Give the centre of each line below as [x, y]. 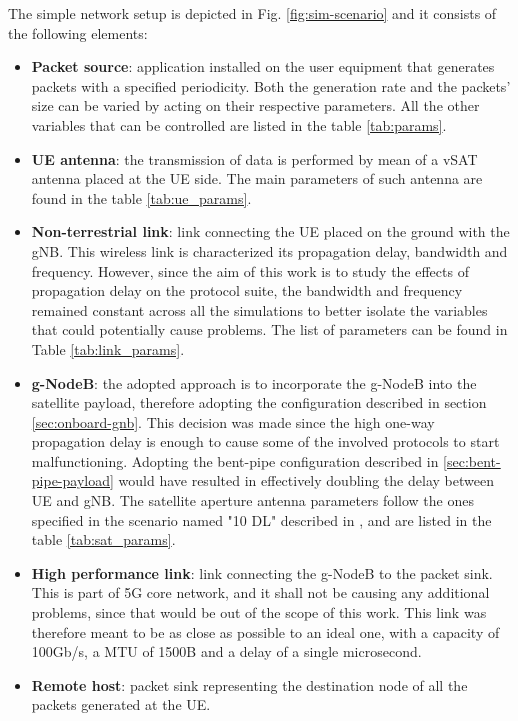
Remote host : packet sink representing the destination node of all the [249, 684]
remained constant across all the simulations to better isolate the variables [259, 309]
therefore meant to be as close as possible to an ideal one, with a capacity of [265, 631]
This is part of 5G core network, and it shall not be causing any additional [260, 592]
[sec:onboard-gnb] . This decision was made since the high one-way [233, 421]
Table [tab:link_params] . [108, 348]
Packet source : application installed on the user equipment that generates [263, 66]
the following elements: [78, 32]
